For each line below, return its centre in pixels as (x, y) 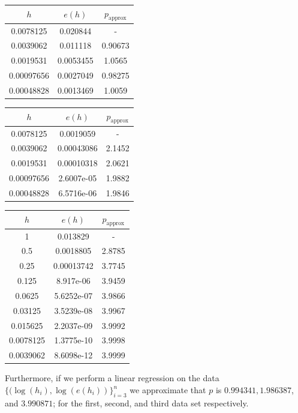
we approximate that (168, 390)
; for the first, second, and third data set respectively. (151, 402)
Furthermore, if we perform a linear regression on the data (112, 378)
